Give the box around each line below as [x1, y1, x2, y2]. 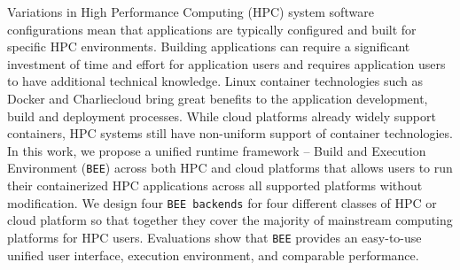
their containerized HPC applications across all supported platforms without [7, 176, 423, 194]
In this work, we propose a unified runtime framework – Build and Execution [7, 141, 426, 159]
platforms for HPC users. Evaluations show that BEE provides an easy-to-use [7, 228, 422, 246]
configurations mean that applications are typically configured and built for [7, 19, 417, 38]
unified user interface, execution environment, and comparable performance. [7, 245, 419, 264]
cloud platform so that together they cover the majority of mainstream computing [7, 211, 453, 229]
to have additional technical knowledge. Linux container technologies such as [7, 72, 424, 90]
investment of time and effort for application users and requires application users [7, 54, 446, 73]
